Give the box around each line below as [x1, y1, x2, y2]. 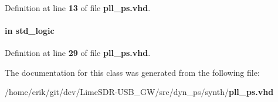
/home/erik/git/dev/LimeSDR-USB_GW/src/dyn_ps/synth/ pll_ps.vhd [5, 86, 274, 98]
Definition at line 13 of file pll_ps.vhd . [5, 1, 151, 13]
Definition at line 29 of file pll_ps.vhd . [5, 46, 151, 58]
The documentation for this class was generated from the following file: [5, 66, 260, 78]
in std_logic [5, 24, 55, 36]
